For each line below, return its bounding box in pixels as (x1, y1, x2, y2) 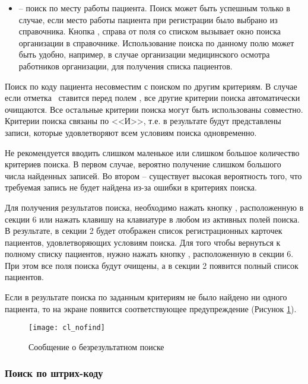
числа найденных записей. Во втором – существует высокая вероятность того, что (5, 169, 302, 182)
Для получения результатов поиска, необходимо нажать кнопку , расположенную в (5, 201, 304, 213)
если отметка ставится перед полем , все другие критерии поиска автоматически (5, 91, 300, 104)
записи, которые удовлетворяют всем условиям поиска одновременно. (5, 126, 257, 138)
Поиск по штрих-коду (5, 366, 103, 380)
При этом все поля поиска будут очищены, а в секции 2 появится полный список (5, 259, 299, 271)
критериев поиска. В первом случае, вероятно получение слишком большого (5, 158, 281, 170)
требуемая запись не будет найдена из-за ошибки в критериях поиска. (5, 181, 257, 193)
